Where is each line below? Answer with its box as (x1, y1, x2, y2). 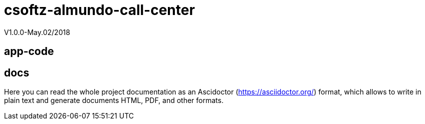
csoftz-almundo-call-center (4, 1, 195, 18)
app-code (4, 45, 54, 58)
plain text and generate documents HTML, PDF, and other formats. (4, 96, 224, 105)
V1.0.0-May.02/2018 (4, 27, 70, 36)
